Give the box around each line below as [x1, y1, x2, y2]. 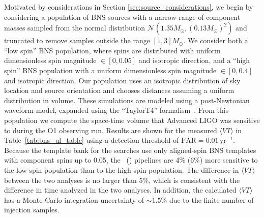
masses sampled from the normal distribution [4, 22, 145, 33]
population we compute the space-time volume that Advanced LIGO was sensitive [4, 114, 260, 125]
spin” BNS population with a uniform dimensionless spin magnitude [4, 65, 217, 75]
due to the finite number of [169, 194, 254, 205]
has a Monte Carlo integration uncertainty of [4, 194, 144, 205]
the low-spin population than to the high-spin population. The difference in [4, 164, 239, 175]
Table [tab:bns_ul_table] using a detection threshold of [4, 135, 179, 145]
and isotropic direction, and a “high [138, 55, 250, 66]
